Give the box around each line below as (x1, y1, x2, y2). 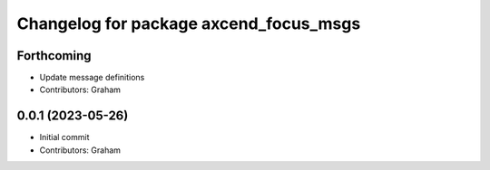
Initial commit (39, 132, 90, 143)
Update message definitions (39, 72, 145, 83)
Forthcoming (16, 48, 92, 63)
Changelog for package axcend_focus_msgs (16, 14, 361, 33)
